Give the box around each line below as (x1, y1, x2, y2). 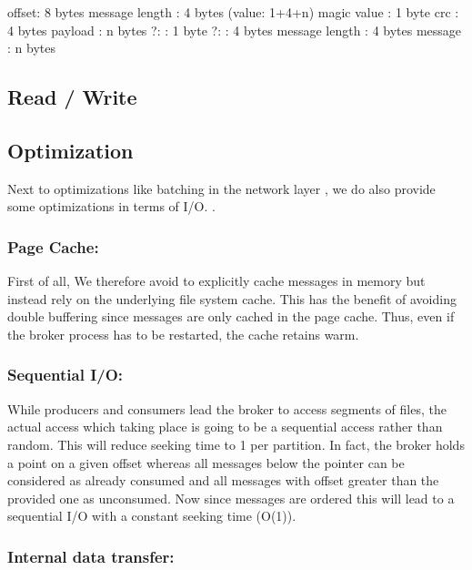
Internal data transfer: (7, 545, 175, 567)
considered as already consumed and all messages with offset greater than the (7, 471, 439, 490)
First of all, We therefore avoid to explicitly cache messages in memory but (7, 271, 426, 290)
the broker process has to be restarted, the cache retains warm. (7, 324, 359, 343)
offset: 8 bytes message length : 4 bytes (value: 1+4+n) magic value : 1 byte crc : (7, 3, 459, 21)
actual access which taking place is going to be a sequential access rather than (7, 417, 443, 436)
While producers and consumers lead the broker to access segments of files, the (7, 399, 447, 418)
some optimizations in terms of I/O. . (7, 197, 216, 216)
